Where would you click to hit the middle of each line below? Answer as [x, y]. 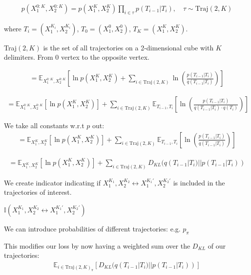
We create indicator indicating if [52, 182]
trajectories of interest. [38, 192]
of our [217, 245]
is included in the [199, 182]
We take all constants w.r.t [44, 126]
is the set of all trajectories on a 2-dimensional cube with [128, 47]
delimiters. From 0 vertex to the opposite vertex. [77, 57]
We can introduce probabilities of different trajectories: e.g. [92, 229]
